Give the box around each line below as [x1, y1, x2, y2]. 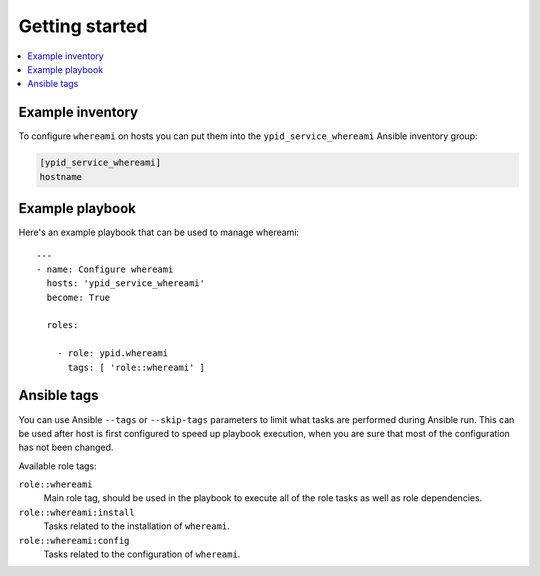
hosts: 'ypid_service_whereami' [46, 278, 205, 289]
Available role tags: [18, 460, 97, 472]
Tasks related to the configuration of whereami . [43, 548, 241, 560]
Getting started [18, 15, 148, 37]
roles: [46, 320, 79, 331]
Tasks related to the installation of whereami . [43, 520, 230, 532]
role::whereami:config [18, 535, 130, 546]
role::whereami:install [18, 506, 135, 518]
